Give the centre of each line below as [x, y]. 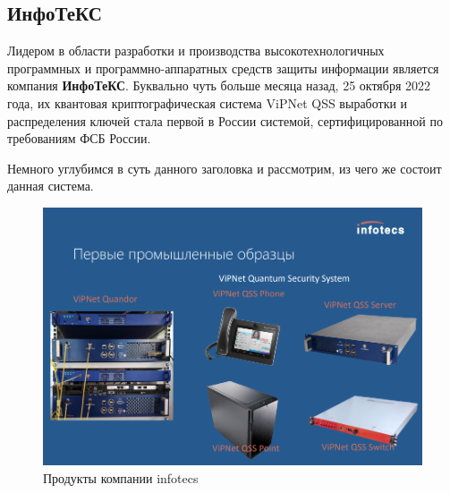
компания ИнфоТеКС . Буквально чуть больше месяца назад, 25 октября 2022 [219, 85]
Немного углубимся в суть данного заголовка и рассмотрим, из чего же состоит [225, 168]
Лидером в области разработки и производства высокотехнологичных [196, 51]
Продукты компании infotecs [121, 477]
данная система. [51, 186]
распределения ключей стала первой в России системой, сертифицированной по [225, 120]
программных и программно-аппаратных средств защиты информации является [223, 68]
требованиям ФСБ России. [79, 138]
